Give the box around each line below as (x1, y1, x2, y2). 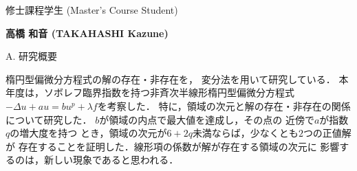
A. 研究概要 (6, 49, 58, 63)
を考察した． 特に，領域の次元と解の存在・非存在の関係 (97, 98, 351, 113)
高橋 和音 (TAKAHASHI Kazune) (6, 25, 169, 40)
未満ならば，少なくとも (192, 126, 299, 140)
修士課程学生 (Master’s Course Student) (6, 3, 178, 16)
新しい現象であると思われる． (43, 152, 179, 167)
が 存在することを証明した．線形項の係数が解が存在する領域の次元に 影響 (6, 139, 340, 153)
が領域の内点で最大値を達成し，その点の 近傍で (99, 112, 314, 126)
